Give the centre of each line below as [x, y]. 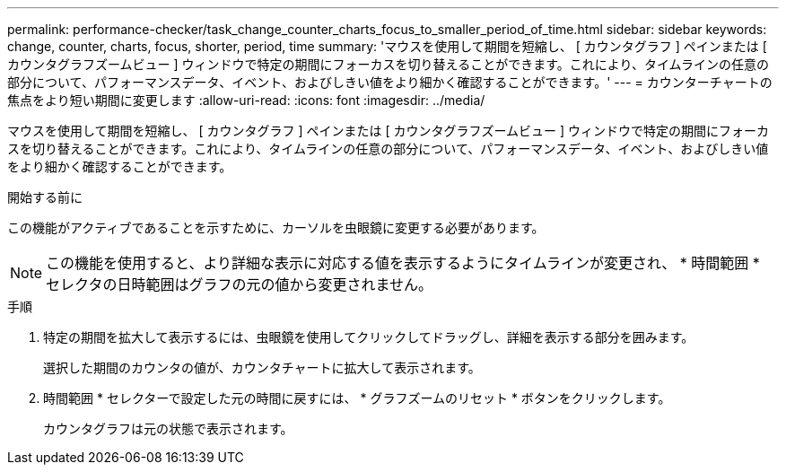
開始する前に [45, 197]
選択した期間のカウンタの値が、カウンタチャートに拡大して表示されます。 [262, 367]
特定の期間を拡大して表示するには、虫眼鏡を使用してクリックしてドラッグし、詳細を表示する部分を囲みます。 [369, 337]
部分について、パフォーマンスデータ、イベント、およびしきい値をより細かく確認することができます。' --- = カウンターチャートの [390, 82]
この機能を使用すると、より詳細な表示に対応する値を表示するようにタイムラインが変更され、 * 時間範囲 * [403, 263]
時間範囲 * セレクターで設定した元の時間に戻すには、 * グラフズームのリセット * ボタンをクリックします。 [357, 398]
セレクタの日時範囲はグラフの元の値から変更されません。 [239, 284]
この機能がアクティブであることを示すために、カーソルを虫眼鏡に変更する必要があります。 [276, 227]
